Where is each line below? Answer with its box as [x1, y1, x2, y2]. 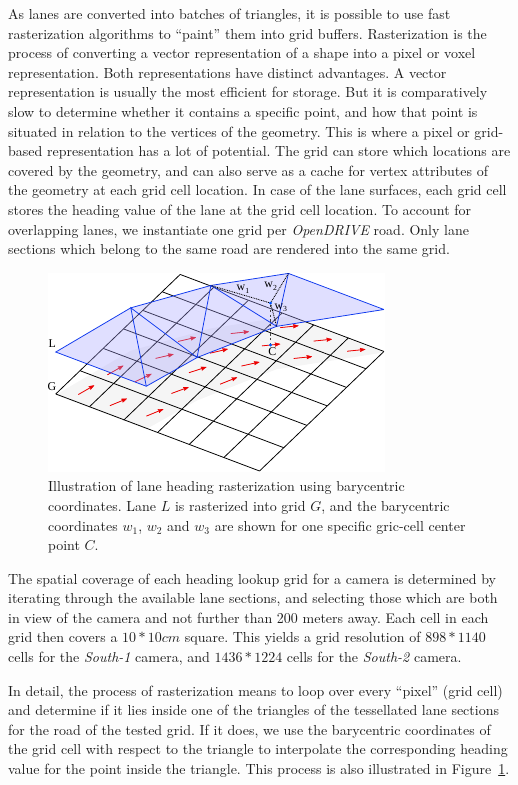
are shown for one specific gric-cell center [214, 514, 466, 535]
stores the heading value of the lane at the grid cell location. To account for [8, 198, 472, 219]
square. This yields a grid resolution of [184, 626, 421, 647]
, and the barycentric [321, 494, 450, 515]
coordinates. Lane [48, 494, 157, 515]
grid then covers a [8, 626, 118, 647]
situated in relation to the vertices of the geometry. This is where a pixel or [8, 120, 470, 141]
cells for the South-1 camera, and [8, 646, 210, 667]
